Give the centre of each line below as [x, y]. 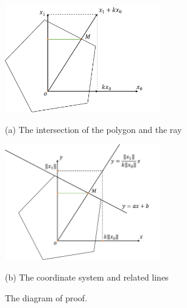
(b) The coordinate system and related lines [87, 277]
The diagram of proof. [46, 297]
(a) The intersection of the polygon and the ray [94, 129]
